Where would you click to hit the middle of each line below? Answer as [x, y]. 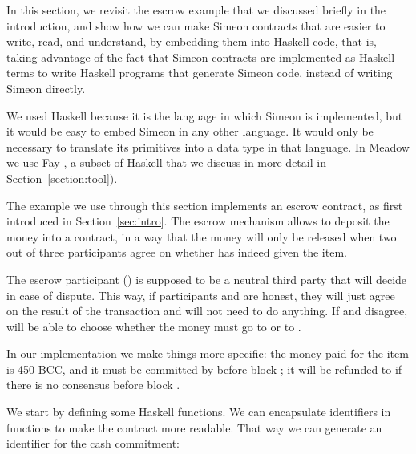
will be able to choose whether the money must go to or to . [154, 326]
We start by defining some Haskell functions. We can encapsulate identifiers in [199, 412]
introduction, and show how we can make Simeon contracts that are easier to [196, 25]
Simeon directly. [46, 88]
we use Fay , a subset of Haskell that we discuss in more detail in [166, 162]
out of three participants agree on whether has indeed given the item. [177, 252]
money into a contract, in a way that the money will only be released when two [202, 236]
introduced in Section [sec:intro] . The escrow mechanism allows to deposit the [198, 221]
